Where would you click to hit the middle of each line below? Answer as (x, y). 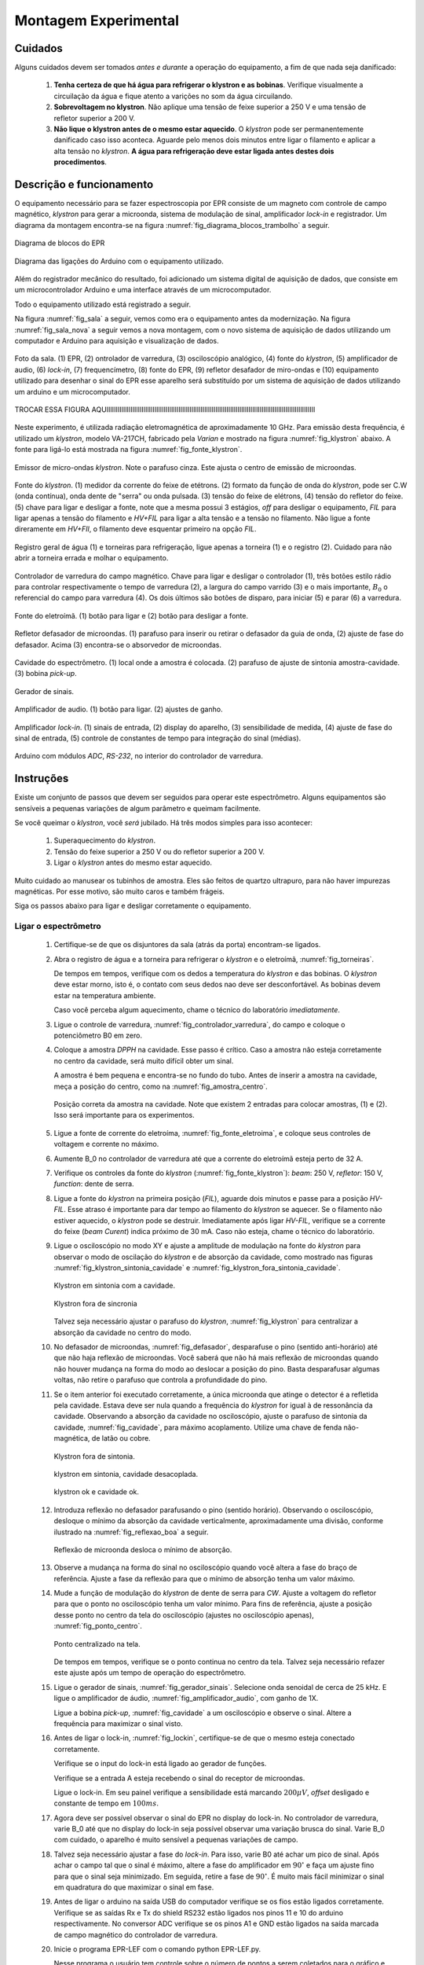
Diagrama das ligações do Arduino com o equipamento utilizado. (119, 261)
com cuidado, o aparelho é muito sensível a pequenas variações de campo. (176, 1840)
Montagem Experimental (97, 20)
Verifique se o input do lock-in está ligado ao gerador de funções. (160, 1764)
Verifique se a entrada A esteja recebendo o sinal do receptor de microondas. (179, 1778)
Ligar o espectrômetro (58, 926)
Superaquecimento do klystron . (105, 840)
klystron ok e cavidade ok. (97, 1492)
